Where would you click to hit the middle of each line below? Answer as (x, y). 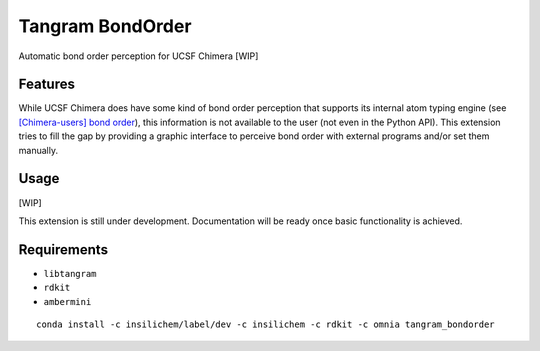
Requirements (63, 249)
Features (46, 84)
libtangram (70, 273)
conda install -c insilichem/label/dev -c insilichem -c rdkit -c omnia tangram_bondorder (265, 324)
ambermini (67, 301)
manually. (38, 150)
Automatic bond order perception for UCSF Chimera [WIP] (138, 56)
